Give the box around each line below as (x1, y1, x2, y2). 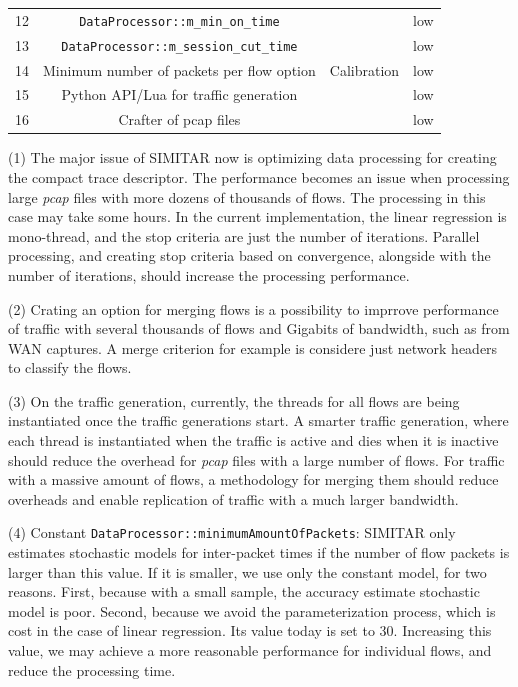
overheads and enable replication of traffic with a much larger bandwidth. (8, 488, 459, 509)
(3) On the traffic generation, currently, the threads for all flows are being (8, 390, 460, 411)
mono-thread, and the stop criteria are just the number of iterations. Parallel (8, 225, 480, 246)
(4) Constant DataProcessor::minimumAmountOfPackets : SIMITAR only (8, 522, 456, 543)
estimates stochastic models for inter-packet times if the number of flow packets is (8, 542, 510, 563)
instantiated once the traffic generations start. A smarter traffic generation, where (8, 410, 509, 431)
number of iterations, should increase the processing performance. (8, 264, 410, 285)
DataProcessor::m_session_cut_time (61, 39, 298, 54)
